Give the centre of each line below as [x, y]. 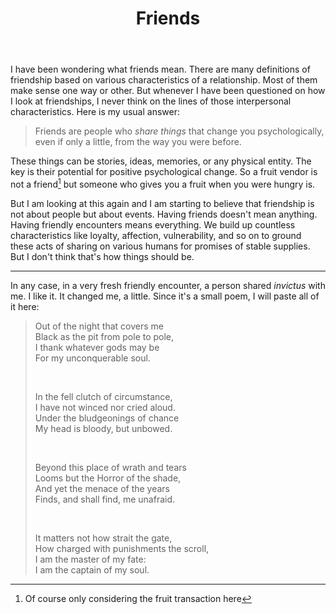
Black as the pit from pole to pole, [104, 336]
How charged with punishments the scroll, [122, 548]
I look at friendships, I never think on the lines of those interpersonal [151, 101]
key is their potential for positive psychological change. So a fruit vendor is [164, 172]
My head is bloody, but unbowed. [103, 428]
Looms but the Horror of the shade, [108, 478]
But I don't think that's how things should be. [102, 256]
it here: [25, 306]
